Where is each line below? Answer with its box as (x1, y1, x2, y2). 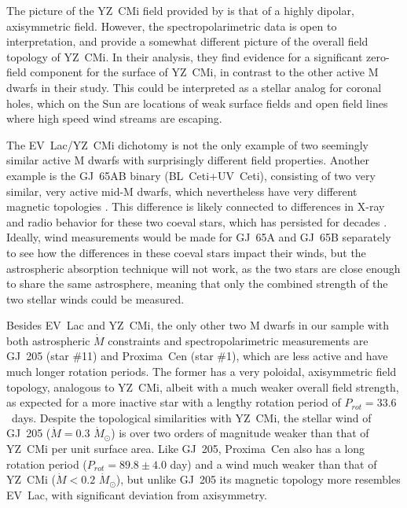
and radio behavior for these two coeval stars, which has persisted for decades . (6, 213, 387, 230)
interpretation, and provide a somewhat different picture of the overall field (6, 33, 368, 50)
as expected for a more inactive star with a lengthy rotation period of (6, 394, 341, 410)
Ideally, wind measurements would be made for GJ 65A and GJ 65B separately (6, 229, 391, 245)
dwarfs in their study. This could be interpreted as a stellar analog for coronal (6, 79, 382, 95)
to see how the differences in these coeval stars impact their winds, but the (6, 244, 366, 260)
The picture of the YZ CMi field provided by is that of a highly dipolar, (6, 2, 354, 18)
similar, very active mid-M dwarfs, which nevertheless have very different (6, 182, 357, 199)
